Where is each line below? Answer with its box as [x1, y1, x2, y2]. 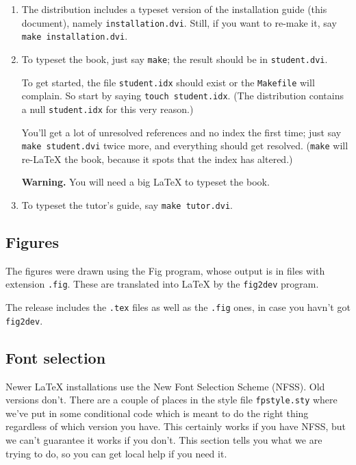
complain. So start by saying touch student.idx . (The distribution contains [21, 88, 344, 103]
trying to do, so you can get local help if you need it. [5, 446, 227, 460]
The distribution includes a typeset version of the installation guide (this [21, 2, 327, 16]
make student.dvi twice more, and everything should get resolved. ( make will [21, 138, 348, 153]
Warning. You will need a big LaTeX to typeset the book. [21, 175, 270, 189]
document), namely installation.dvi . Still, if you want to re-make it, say [21, 15, 337, 29]
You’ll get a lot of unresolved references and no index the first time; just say [21, 125, 342, 139]
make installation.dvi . [21, 29, 128, 43]
